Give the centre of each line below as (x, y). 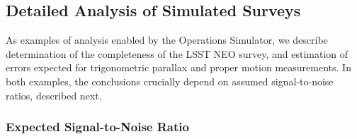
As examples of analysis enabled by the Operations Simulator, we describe (167, 40)
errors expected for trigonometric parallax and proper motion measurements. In (178, 67)
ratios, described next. (54, 95)
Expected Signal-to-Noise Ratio (97, 127)
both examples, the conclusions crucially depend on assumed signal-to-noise (170, 81)
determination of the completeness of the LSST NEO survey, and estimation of (177, 53)
